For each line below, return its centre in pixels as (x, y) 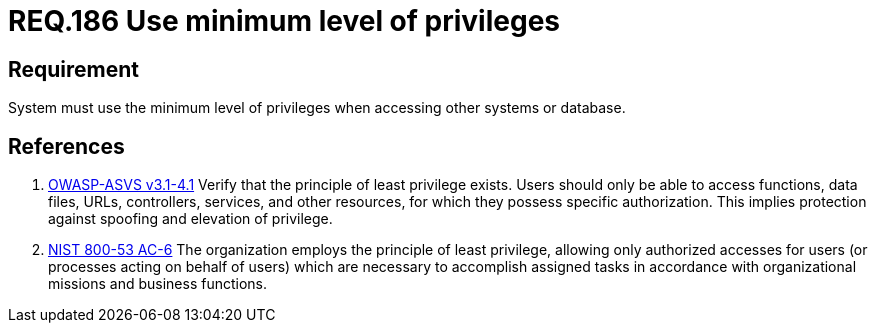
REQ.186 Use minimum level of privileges (284, 21)
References (66, 146)
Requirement (74, 69)
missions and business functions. (158, 284)
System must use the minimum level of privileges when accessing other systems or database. (317, 108)
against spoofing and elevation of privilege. (190, 219)
